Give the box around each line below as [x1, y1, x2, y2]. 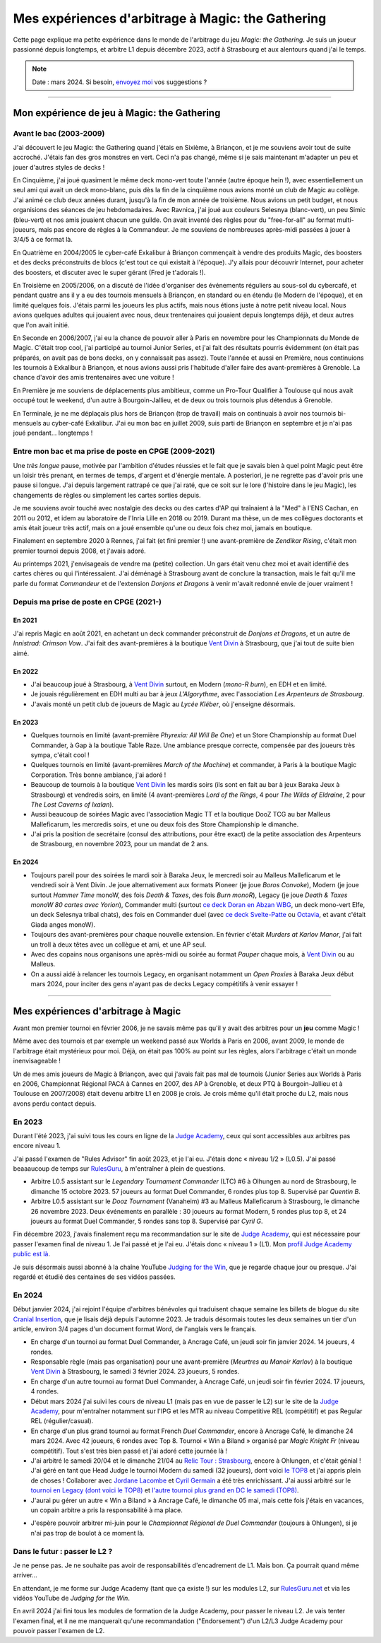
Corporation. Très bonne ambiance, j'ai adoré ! [30, 771, 167, 779]
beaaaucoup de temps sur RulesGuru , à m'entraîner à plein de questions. [13, 1164, 226, 1173]
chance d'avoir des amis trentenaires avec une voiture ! [13, 373, 174, 382]
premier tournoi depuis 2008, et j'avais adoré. [13, 546, 146, 555]
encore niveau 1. [13, 1142, 61, 1150]
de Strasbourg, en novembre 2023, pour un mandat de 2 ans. [30, 840, 210, 848]
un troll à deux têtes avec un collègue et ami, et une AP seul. [30, 940, 207, 949]
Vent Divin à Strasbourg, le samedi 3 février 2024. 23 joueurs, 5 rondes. [30, 1367, 240, 1376]
